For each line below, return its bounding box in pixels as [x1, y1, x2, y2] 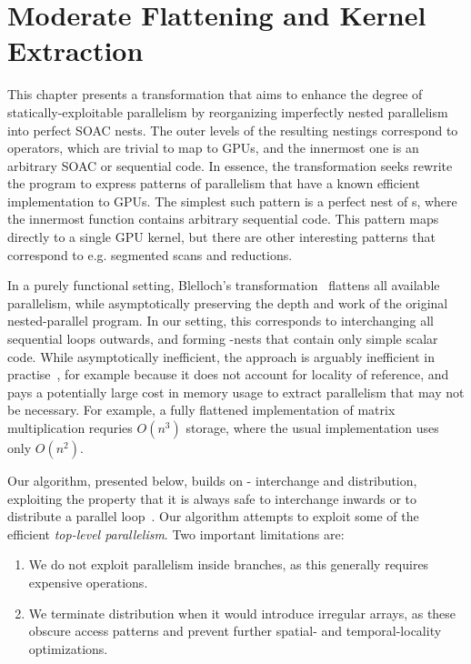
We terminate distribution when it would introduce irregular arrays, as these [28, 603, 456, 622]
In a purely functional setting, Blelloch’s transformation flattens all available [7, 276, 440, 295]
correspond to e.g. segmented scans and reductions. [7, 245, 293, 264]
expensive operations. [28, 572, 148, 591]
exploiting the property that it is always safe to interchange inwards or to [7, 488, 417, 508]
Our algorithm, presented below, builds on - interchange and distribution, [7, 471, 417, 489]
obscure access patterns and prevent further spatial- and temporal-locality [28, 621, 442, 640]
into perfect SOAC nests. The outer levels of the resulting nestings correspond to [7, 120, 458, 139]
